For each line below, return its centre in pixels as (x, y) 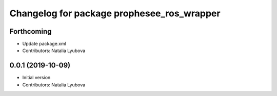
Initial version (36, 78)
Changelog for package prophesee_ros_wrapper (115, 13)
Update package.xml (44, 44)
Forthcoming (31, 31)
